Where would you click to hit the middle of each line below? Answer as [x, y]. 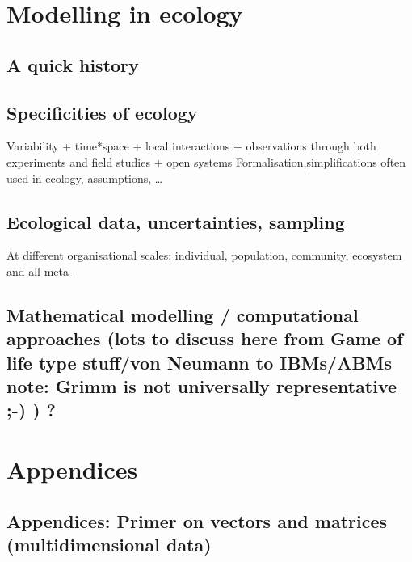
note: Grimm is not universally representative [202, 386]
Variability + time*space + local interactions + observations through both [191, 146]
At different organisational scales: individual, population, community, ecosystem [204, 255]
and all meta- [40, 270]
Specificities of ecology [102, 112]
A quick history [73, 64]
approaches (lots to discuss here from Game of [205, 338]
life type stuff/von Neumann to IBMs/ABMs [200, 362]
